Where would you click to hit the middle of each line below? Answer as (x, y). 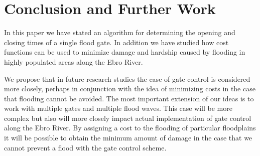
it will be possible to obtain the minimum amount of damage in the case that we (128, 138)
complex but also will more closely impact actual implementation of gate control (128, 118)
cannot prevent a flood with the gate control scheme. (85, 147)
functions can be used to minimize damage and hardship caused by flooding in (125, 52)
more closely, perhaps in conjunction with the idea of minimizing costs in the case (130, 89)
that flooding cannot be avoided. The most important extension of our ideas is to (129, 98)
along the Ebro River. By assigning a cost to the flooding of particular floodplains (130, 128)
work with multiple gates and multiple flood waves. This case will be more (118, 108)
